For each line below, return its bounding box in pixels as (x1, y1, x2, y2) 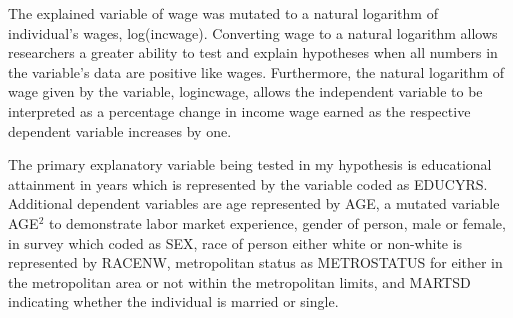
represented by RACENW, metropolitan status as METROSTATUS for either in (8, 252, 503, 273)
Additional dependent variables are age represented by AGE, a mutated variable (8, 193, 500, 214)
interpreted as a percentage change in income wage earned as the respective (8, 100, 471, 121)
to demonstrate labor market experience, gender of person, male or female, (48, 212, 506, 233)
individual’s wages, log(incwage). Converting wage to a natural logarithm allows (8, 22, 498, 43)
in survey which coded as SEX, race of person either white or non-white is (8, 232, 463, 253)
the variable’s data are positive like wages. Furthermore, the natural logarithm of (8, 61, 505, 82)
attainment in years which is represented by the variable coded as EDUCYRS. (8, 173, 488, 194)
